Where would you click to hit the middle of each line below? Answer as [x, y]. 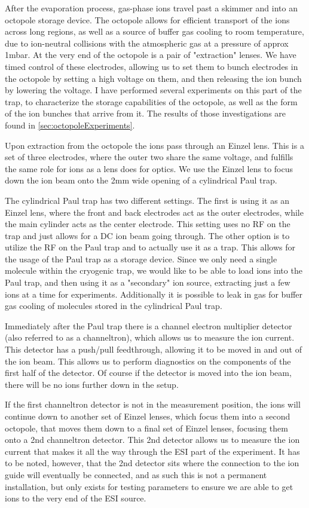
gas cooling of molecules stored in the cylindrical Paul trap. [114, 306]
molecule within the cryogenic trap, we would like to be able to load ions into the [154, 270]
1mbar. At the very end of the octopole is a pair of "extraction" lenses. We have [151, 55]
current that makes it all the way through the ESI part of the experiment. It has [152, 451]
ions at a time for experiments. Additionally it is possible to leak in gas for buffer [154, 294]
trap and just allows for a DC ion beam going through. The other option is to [147, 235]
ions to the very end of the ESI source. [76, 498]
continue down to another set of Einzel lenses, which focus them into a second [148, 416]
